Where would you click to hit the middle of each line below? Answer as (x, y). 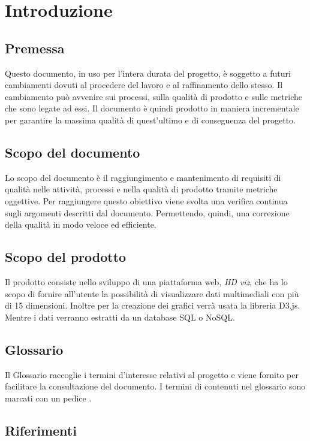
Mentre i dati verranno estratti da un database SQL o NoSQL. (120, 317)
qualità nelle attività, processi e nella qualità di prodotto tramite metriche (141, 189)
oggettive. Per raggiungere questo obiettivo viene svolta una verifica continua (146, 200)
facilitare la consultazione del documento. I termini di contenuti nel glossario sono (155, 386)
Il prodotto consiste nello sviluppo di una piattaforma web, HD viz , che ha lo (146, 281)
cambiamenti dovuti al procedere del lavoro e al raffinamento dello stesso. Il (144, 85)
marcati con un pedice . (48, 398)
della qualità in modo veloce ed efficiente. (81, 224)
